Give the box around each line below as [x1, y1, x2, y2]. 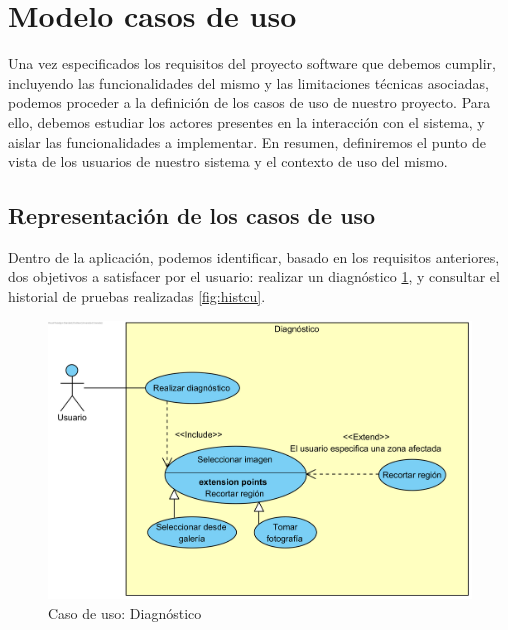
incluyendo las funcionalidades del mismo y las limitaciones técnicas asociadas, [8, 72, 489, 93]
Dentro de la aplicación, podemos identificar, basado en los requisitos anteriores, [8, 246, 500, 267]
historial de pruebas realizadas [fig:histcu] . [8, 286, 266, 307]
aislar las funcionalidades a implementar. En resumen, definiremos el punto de [8, 131, 486, 152]
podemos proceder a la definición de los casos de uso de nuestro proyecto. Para [8, 92, 491, 113]
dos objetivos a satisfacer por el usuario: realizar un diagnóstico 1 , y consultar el [8, 266, 500, 287]
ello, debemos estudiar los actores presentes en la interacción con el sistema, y [8, 111, 485, 132]
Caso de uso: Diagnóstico [48, 602, 202, 623]
